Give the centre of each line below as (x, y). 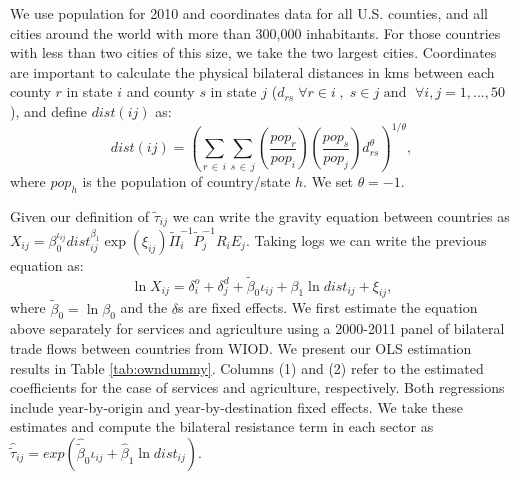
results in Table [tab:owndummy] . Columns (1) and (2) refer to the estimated (247, 367)
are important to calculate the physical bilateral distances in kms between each (252, 71)
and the (144, 307)
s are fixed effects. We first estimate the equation (328, 307)
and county (160, 91)
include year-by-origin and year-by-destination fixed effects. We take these (236, 406)
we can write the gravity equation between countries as (341, 215)
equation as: (47, 264)
